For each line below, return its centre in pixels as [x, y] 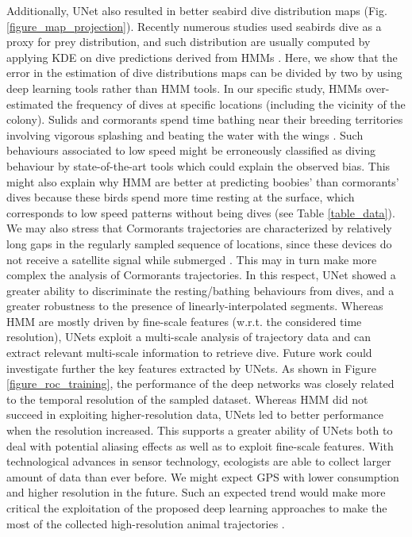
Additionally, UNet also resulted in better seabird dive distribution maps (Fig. [197, 10]
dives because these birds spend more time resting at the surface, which [181, 197]
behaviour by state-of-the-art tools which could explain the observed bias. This [198, 165]
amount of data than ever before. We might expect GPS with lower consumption [203, 476]
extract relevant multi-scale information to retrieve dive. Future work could [189, 353]
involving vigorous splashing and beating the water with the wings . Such [185, 134]
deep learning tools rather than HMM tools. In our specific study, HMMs [184, 88]
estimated [30, 104]
